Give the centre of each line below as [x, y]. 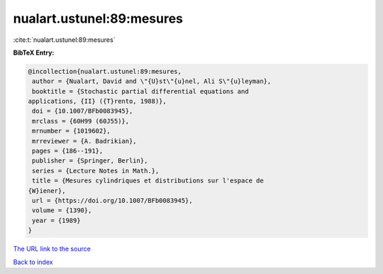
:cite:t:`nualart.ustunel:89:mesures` [64, 40]
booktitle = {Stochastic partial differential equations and [140, 91]
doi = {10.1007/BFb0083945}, [83, 111]
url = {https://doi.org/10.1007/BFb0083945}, [112, 201]
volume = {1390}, [62, 210]
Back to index [33, 262]
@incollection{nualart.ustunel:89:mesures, [105, 71]
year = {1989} [56, 220]
